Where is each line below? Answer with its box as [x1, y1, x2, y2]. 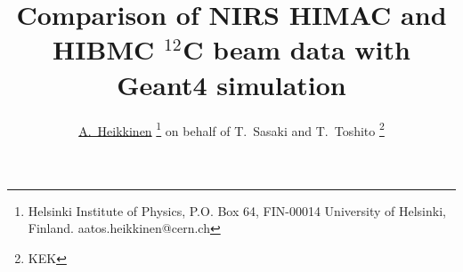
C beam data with [183, 31, 410, 68]
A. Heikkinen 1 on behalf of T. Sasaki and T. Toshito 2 [78, 118, 385, 140]
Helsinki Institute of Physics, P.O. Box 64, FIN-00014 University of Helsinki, [28, 201, 446, 220]
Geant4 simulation [117, 66, 346, 102]
